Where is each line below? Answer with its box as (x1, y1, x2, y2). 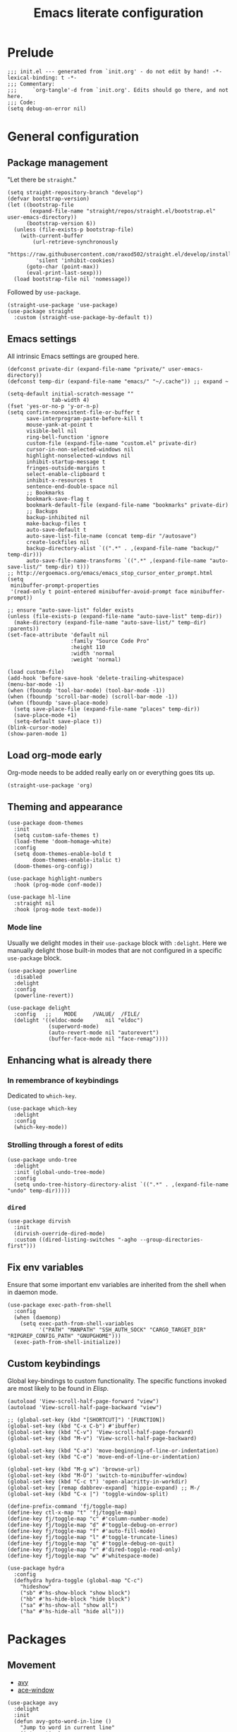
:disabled (13, 973, 42, 980)
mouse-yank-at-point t (25, 421, 93, 428)
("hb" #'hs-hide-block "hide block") (20, 1595, 131, 1603)
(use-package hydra (7, 1565, 65, 1572)
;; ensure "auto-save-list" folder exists (7, 606, 134, 614)
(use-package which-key (7, 1105, 78, 1113)
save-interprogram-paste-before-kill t (25, 415, 143, 422)
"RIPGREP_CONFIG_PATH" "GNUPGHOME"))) (7, 1332, 121, 1339)
